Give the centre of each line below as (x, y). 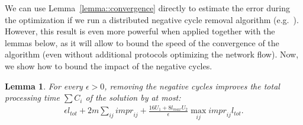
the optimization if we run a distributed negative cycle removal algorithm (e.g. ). (152, 19)
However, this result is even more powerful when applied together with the (140, 31)
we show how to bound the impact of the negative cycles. (109, 65)
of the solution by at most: (133, 97)
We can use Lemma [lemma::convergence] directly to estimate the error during (147, 8)
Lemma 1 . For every (44, 86)
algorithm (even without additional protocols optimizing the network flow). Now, (152, 54)
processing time (32, 97)
